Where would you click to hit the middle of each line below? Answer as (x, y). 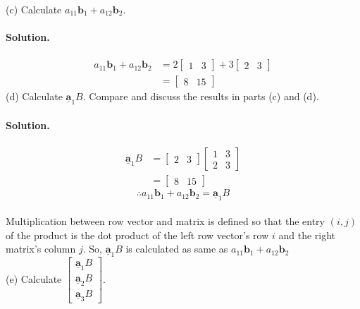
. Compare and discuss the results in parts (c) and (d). (201, 96)
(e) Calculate (34, 278)
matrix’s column (41, 249)
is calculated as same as (177, 249)
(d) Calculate (34, 96)
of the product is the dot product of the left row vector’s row (137, 235)
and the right (307, 235)
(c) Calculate (34, 9)
